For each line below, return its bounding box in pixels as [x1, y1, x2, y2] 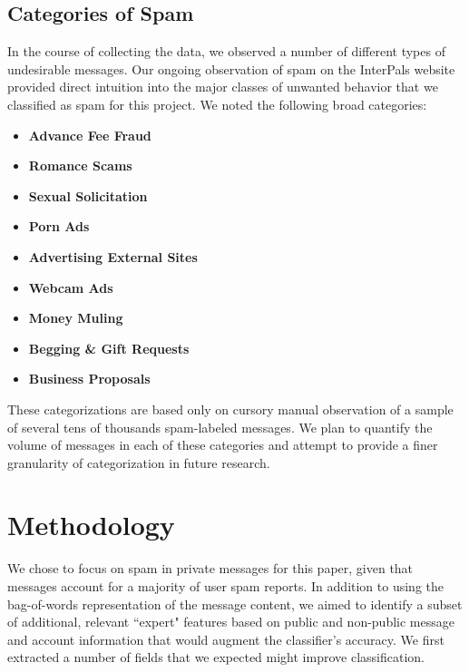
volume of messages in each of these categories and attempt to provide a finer [7, 435, 438, 454]
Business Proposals [28, 369, 151, 388]
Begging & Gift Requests [28, 338, 190, 357]
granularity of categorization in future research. [7, 453, 270, 472]
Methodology [7, 506, 175, 543]
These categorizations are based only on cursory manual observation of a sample [7, 399, 454, 418]
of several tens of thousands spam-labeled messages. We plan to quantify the [7, 417, 433, 436]
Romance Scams [28, 156, 132, 175]
